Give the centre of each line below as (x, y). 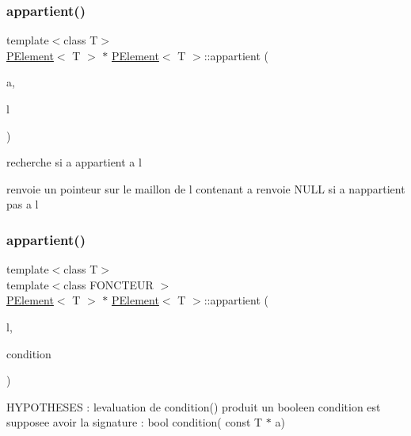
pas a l (23, 204)
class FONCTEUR (108, 284)
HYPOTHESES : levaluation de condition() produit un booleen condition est (194, 406)
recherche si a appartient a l (74, 162)
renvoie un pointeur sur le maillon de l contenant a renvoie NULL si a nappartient (206, 188)
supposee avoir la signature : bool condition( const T (135, 422)
